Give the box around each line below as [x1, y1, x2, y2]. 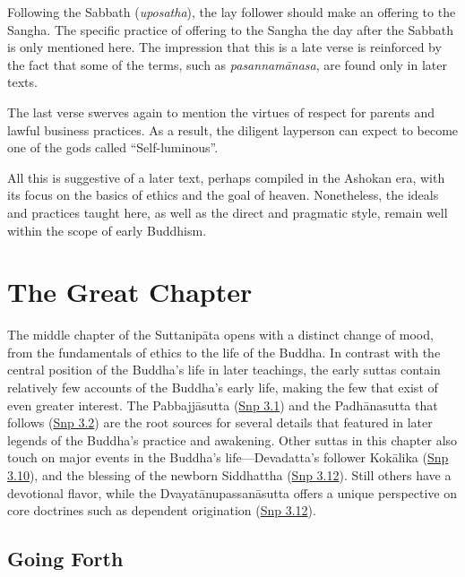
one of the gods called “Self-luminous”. [7, 138, 219, 157]
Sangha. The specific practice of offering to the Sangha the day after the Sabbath [7, 20, 453, 39]
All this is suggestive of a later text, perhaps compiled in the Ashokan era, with [7, 168, 445, 186]
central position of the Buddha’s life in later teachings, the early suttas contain [7, 360, 441, 379]
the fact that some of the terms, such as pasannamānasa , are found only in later [7, 55, 447, 73]
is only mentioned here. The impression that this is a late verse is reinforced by [7, 38, 442, 56]
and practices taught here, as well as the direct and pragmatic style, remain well [7, 202, 448, 221]
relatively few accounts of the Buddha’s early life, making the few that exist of [7, 378, 438, 397]
